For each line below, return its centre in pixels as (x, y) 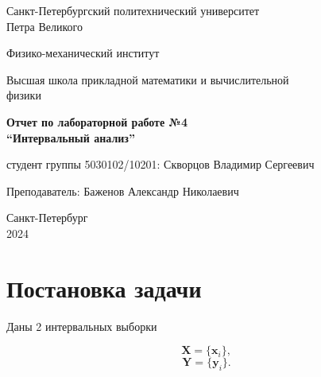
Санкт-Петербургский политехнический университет (133, 10)
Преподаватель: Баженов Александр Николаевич (123, 190)
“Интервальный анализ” (71, 137)
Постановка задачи (104, 288)
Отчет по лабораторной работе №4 (97, 121)
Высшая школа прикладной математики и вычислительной (148, 79)
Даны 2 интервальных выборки (82, 326)
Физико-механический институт (83, 53)
